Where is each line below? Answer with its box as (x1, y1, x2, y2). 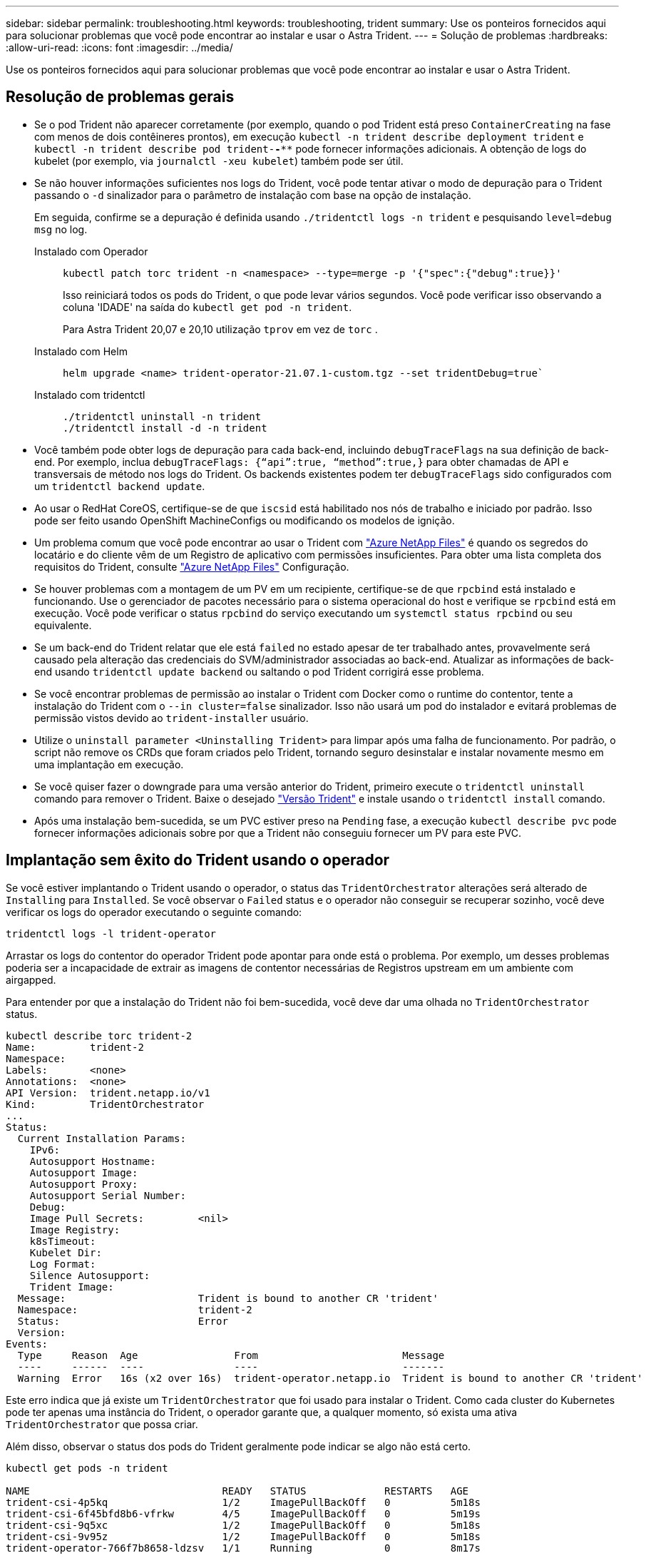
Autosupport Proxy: (29, 1178, 138, 1190)
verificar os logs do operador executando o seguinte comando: (6, 905, 302, 918)
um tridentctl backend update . (34, 479, 205, 492)
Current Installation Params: (17, 1132, 186, 1144)
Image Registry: (29, 1223, 121, 1236)
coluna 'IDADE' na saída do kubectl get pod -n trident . (63, 300, 352, 313)
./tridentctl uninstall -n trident (63, 410, 262, 422)
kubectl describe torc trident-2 (6, 1029, 193, 1042)
